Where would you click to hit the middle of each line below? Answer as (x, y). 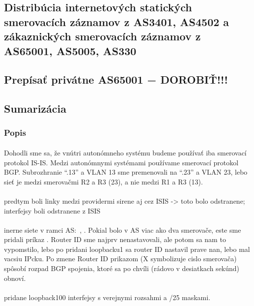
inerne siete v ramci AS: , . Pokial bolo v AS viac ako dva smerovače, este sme (123, 229)
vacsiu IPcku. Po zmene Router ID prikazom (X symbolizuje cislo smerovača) (120, 259)
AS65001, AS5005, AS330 (70, 50)
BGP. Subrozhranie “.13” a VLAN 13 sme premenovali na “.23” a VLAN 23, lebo (126, 172)
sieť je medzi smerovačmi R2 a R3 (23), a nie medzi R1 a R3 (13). (103, 181)
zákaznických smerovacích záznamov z (102, 36)
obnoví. (15, 278)
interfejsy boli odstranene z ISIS (52, 210)
